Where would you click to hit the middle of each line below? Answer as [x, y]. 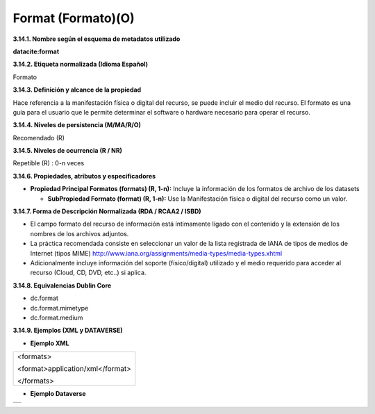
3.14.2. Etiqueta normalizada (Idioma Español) [81, 64]
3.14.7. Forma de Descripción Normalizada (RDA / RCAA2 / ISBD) [107, 211]
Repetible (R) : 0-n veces [49, 163]
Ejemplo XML [50, 343]
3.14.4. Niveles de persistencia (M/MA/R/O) [77, 125]
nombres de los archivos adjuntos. [80, 233]
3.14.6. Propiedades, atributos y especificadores [84, 176]
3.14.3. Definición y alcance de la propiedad [77, 90]
